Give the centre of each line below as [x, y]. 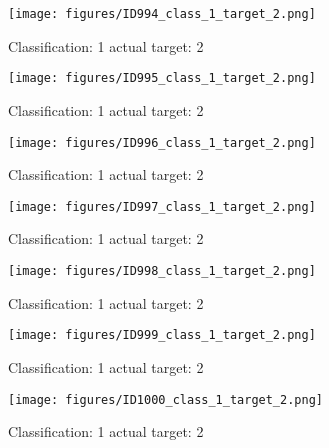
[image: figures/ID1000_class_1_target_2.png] [165, 399]
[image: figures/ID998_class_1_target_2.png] [162, 271]
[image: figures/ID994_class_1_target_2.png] [162, 14]
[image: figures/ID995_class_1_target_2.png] [162, 78]
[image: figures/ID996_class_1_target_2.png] [162, 142]
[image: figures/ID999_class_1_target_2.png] [162, 335]
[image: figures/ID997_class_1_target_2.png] [162, 206]
